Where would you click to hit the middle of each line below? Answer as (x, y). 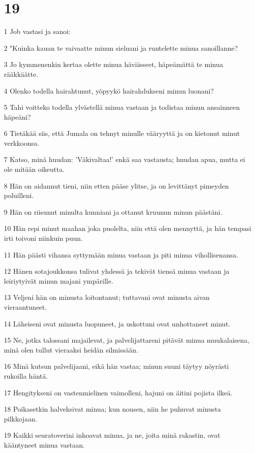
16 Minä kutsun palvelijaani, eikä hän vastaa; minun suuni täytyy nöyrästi (116, 366)
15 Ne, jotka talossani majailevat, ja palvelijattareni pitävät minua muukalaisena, (127, 340)
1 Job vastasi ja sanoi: (37, 31)
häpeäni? (17, 116)
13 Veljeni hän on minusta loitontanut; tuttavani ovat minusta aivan (107, 297)
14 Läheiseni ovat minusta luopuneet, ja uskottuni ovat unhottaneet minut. (117, 323)
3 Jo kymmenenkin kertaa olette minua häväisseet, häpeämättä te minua (114, 64)
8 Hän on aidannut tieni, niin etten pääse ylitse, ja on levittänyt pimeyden (116, 185)
